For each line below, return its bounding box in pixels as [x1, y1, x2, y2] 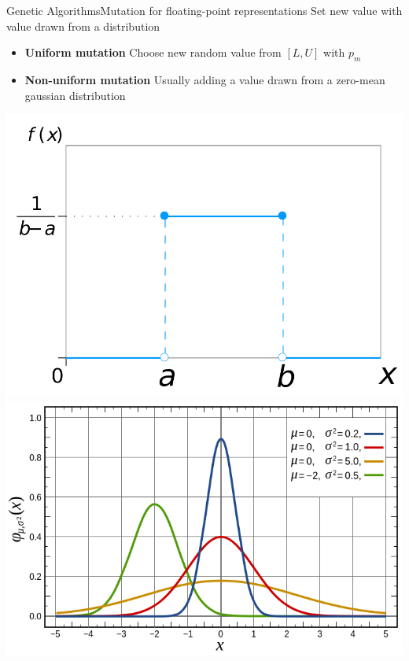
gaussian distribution [24, 87, 126, 103]
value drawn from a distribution [6, 17, 160, 34]
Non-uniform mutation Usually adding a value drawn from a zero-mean [24, 71, 385, 87]
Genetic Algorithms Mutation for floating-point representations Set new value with [6, 2, 403, 18]
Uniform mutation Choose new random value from [24, 44, 282, 61]
